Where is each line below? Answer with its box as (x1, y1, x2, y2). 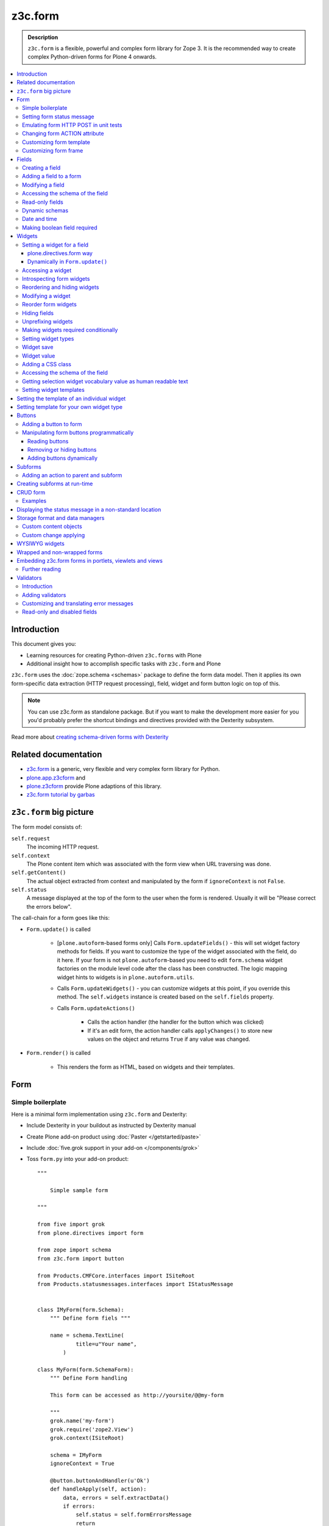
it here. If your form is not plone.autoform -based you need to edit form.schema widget (57, 956, 283, 964)
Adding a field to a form (22, 173, 82, 180)
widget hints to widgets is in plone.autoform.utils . (57, 974, 195, 981)
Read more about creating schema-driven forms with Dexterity (11, 733, 169, 741)
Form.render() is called (26, 1049, 91, 1057)
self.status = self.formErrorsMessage (76, 1511, 192, 1518)
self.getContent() (11, 869, 66, 876)
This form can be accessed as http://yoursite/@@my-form (49, 1392, 224, 1398)
